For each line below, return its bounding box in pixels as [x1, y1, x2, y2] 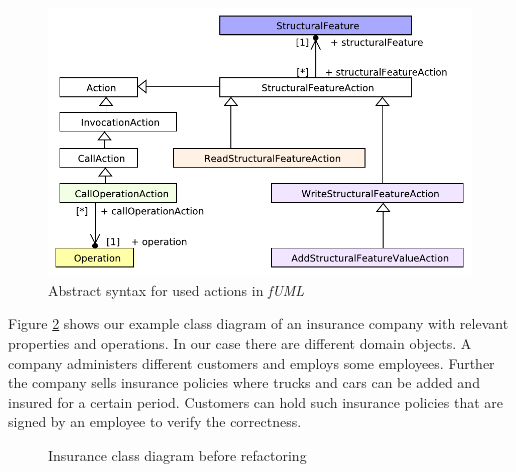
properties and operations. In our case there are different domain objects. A [8, 333, 472, 354]
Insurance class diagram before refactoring [48, 445, 307, 465]
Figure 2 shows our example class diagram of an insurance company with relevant [8, 313, 509, 334]
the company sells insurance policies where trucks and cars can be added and [8, 372, 480, 393]
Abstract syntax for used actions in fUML [48, 279, 305, 300]
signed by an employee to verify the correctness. [8, 411, 302, 432]
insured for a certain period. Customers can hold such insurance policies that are [8, 391, 504, 412]
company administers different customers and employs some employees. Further [8, 352, 495, 373]
